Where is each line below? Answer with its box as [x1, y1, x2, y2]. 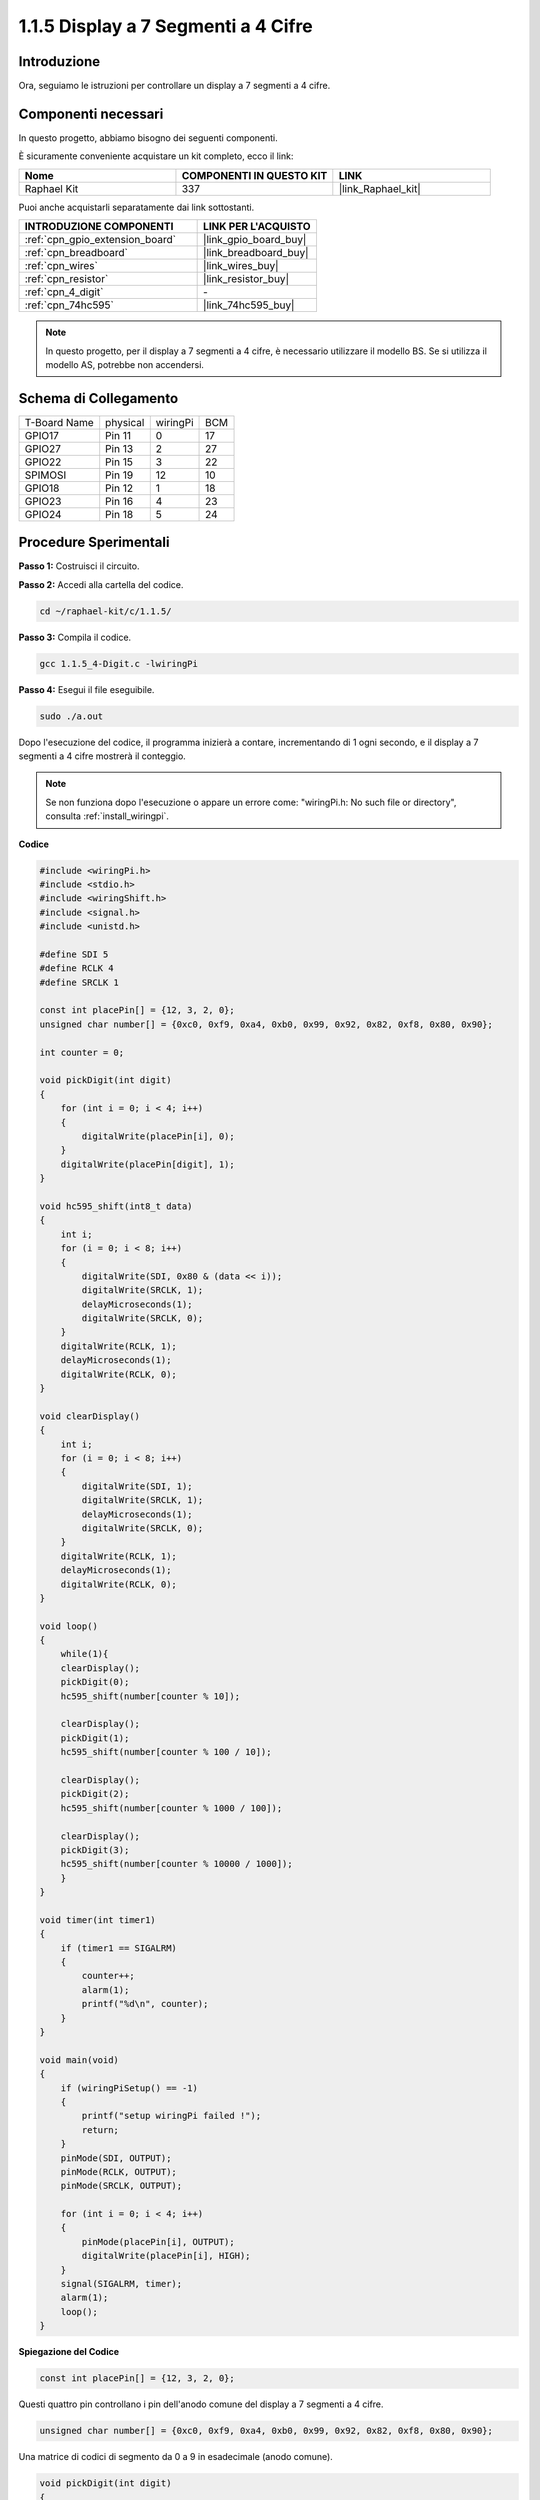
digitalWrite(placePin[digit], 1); [60, 1158, 235, 1170]
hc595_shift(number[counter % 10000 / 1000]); [60, 1858, 294, 1870]
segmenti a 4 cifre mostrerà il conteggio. [18, 750, 187, 762]
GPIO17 [24, 428, 59, 442]
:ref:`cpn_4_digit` [24, 285, 104, 299]
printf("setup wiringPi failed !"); [81, 2110, 262, 2122]
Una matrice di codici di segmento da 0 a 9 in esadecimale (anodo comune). [18, 2451, 334, 2463]
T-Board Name [24, 415, 94, 429]
